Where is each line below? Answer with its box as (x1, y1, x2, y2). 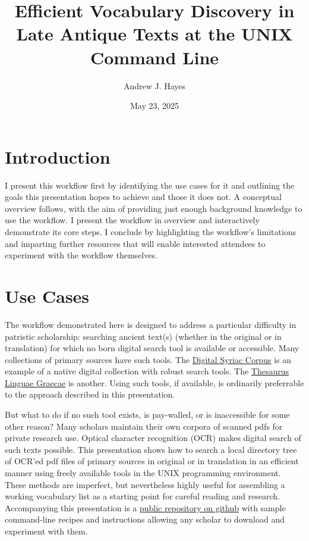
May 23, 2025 (130, 99, 179, 112)
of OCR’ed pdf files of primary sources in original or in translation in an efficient (5, 455, 299, 467)
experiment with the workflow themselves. (5, 249, 157, 261)
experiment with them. (5, 525, 88, 537)
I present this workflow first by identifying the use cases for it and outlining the (5, 179, 295, 191)
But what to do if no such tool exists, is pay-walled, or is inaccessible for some (5, 408, 290, 421)
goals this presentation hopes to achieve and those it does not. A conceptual (5, 190, 282, 203)
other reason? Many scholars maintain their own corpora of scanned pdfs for (5, 420, 283, 432)
